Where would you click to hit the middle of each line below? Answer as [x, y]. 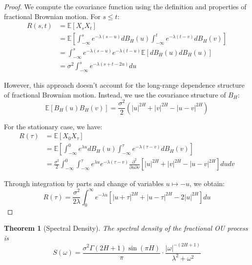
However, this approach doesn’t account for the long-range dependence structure [124, 84]
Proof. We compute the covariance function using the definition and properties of [125, 6]
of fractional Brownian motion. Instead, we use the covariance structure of [115, 94]
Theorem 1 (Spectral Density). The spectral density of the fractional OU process [126, 228]
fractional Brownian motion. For [52, 16]
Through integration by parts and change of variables [84, 183]
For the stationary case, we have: [53, 126]
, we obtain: [207, 183]
